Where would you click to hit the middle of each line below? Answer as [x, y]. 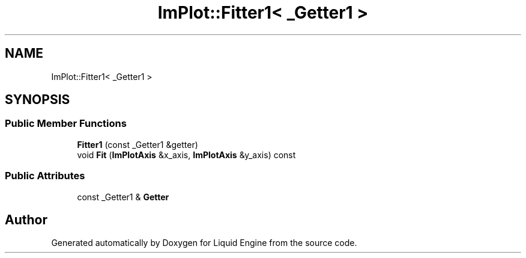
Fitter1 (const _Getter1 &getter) [138, 144]
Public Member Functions [66, 124]
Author [26, 220]
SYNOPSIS [38, 100]
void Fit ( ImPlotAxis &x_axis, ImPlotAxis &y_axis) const [186, 155]
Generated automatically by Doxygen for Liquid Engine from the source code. [204, 243]
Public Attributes [45, 176]
